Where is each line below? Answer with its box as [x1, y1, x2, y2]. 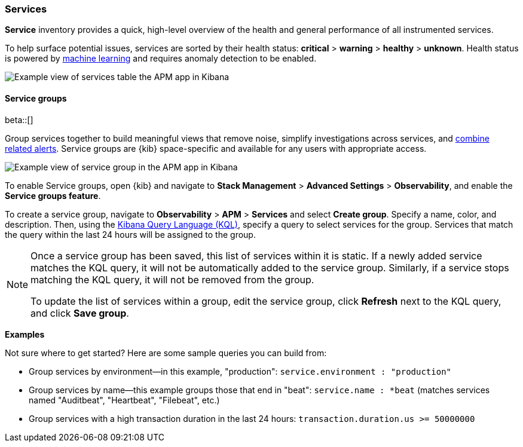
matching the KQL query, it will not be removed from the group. [30, 273, 314, 286]
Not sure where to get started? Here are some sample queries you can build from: [5, 347, 327, 358]
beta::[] [5, 114, 33, 125]
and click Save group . [30, 307, 129, 319]
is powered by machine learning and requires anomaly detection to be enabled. [5, 53, 317, 64]
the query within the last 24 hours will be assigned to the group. [5, 229, 256, 240]
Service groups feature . [5, 190, 101, 201]
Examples [5, 329, 45, 339]
